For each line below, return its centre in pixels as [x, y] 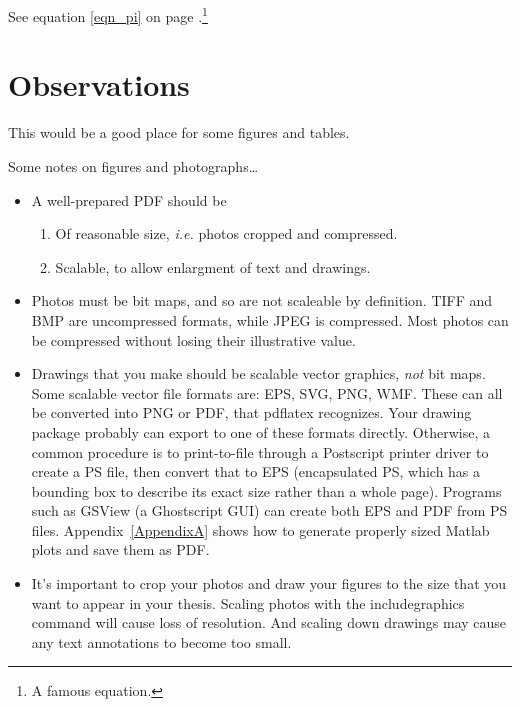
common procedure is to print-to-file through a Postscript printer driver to [260, 451]
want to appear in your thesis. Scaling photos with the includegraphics [248, 602]
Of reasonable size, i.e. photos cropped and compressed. [226, 233]
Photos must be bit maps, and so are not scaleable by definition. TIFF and [262, 300]
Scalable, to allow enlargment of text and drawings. [213, 266]
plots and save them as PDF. [120, 549]
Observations [99, 84]
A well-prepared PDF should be [129, 199]
